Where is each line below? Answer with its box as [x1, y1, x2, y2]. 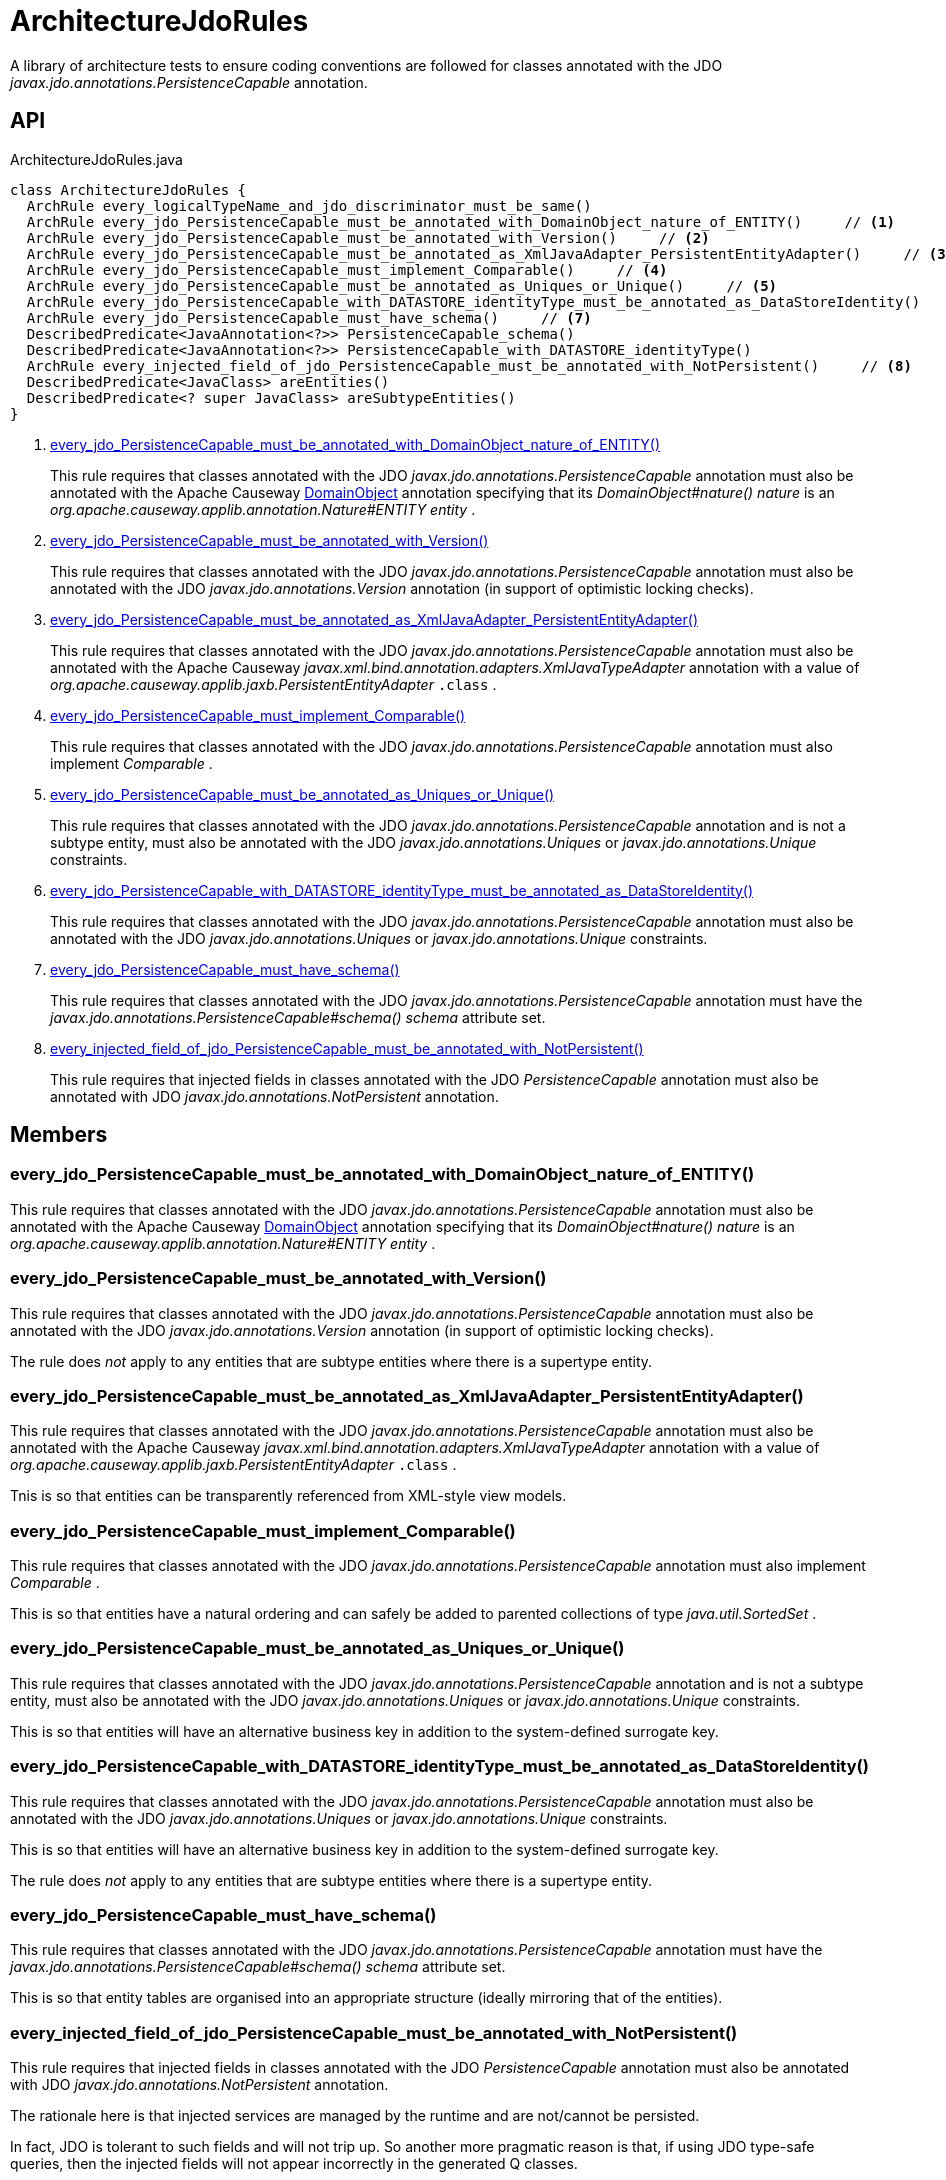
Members [10, 1122, 108, 1148]
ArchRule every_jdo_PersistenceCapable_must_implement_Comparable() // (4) [26, 261, 668, 278]
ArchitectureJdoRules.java [10, 150, 183, 168]
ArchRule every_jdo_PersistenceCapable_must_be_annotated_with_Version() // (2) [26, 229, 710, 246]
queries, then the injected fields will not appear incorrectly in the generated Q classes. [10, 2155, 578, 2173]
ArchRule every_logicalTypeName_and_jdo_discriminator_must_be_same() [26, 197, 592, 214]
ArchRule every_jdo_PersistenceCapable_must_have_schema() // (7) [26, 309, 592, 326]
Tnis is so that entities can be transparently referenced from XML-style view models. [10, 1487, 567, 1505]
